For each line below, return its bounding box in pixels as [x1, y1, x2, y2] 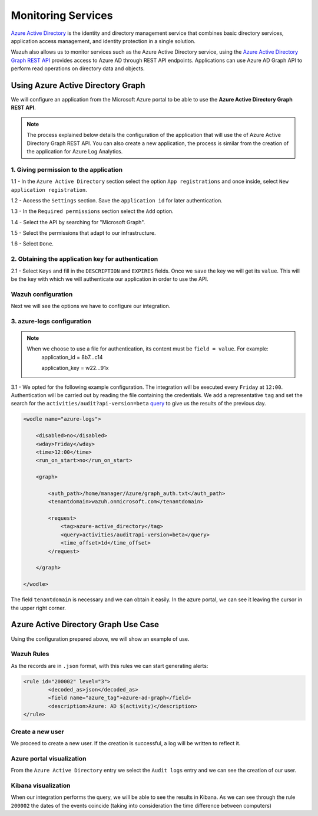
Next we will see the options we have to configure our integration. [11, 303, 171, 310]
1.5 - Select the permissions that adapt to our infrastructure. [11, 230, 156, 237]
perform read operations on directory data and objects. [11, 65, 145, 72]
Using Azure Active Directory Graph [11, 80, 145, 90]
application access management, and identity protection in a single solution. [11, 37, 196, 44]
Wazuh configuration [11, 290, 73, 298]
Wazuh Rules [11, 650, 49, 658]
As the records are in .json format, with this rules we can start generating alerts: [11, 662, 208, 669]
